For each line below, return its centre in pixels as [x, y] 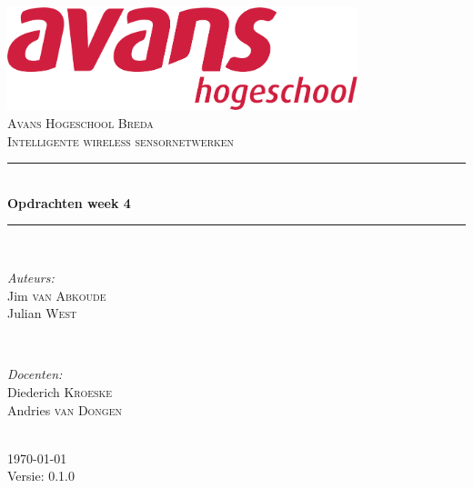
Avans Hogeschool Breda [81, 122]
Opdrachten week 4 [69, 202]
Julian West [42, 313]
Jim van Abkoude [57, 295]
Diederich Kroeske [60, 391]
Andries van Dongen [65, 409]
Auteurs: [31, 277]
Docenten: [35, 374]
